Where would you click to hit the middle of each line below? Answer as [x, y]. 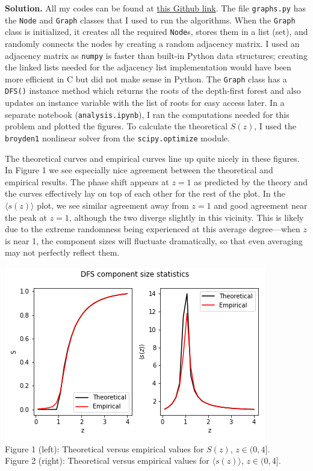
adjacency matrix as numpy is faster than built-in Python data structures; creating [156, 55]
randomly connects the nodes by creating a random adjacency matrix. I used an [152, 43]
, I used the [275, 126]
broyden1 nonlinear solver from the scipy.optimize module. [117, 137]
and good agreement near [261, 205]
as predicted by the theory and [251, 181]
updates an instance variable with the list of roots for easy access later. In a [145, 103]
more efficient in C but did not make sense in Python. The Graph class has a [146, 78]
